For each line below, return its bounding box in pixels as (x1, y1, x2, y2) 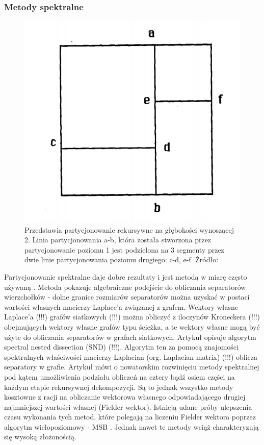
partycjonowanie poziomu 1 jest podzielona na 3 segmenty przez (24, 244, 224, 255)
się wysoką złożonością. (4, 431, 76, 442)
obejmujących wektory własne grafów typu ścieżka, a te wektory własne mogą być (4, 321, 260, 332)
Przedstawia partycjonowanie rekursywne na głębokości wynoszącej (24, 224, 234, 235)
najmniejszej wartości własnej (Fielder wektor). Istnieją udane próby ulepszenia (4, 401, 252, 412)
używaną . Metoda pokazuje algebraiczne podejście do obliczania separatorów (4, 281, 246, 292)
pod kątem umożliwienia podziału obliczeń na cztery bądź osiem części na (4, 371, 235, 382)
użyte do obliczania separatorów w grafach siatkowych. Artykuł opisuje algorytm (4, 331, 256, 342)
